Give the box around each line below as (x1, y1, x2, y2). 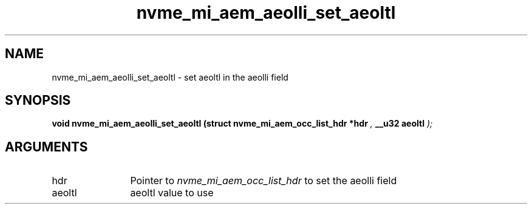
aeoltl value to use (130, 187, 214, 199)
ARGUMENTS (5, 139, 88, 154)
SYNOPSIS (5, 93, 71, 108)
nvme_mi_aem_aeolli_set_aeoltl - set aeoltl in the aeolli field (52, 71, 288, 82)
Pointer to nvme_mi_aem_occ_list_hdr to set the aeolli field (130, 174, 397, 187)
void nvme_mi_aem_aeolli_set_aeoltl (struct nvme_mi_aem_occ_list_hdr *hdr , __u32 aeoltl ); (52, 118, 433, 129)
